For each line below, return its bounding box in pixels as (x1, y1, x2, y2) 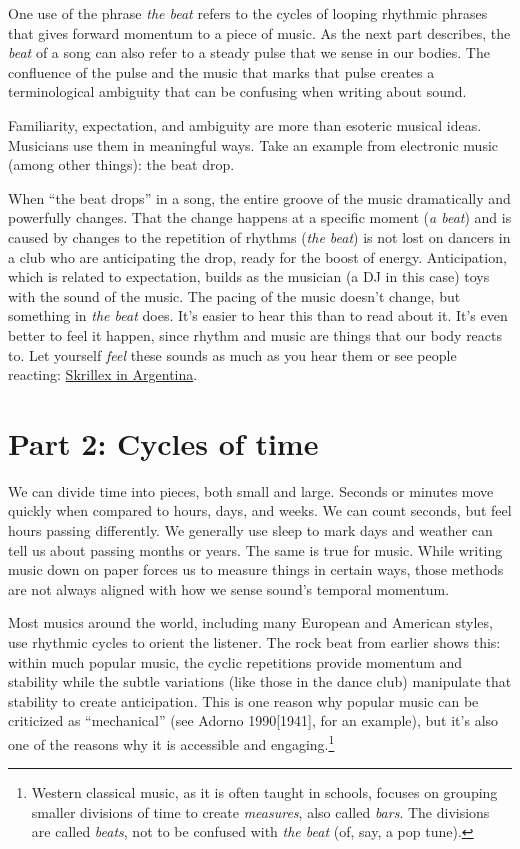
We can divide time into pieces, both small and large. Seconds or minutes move (8, 480, 494, 501)
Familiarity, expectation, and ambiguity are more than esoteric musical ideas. (8, 114, 482, 135)
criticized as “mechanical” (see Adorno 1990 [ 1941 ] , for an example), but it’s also (8, 710, 499, 731)
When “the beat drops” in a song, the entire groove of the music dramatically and (8, 187, 511, 208)
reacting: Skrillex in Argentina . (8, 364, 198, 385)
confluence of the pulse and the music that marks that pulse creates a (8, 61, 435, 82)
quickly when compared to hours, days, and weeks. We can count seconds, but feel (8, 500, 512, 521)
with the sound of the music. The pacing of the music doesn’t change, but (8, 285, 461, 306)
